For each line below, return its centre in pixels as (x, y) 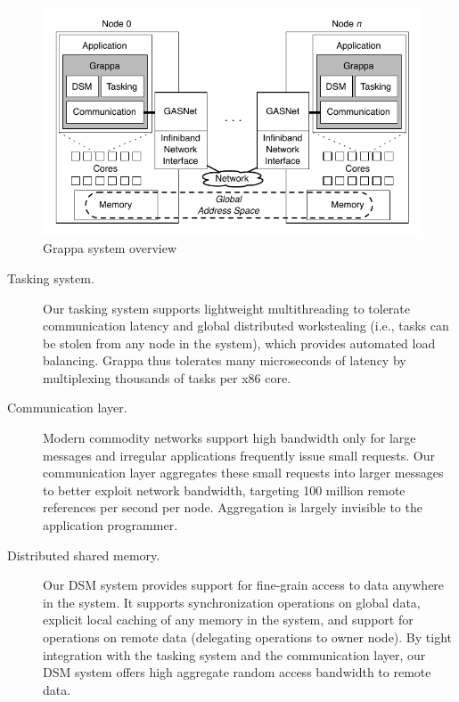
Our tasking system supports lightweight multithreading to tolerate (227, 308)
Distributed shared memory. (84, 555)
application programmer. (111, 525)
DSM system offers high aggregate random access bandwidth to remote (237, 672)
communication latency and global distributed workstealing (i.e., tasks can (246, 326)
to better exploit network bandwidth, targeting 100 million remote (224, 490)
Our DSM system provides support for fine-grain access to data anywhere (244, 585)
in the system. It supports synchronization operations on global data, (232, 602)
